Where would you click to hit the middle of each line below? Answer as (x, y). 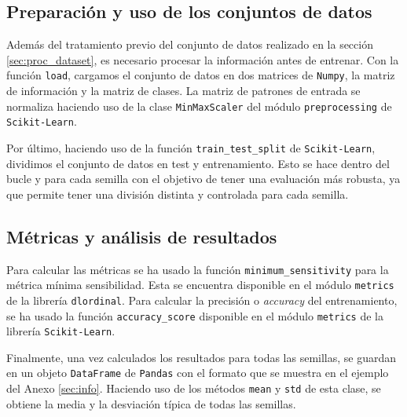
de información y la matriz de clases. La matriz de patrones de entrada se (183, 91)
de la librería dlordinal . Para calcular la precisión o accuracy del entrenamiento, (202, 300)
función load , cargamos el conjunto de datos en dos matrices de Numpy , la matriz (201, 75)
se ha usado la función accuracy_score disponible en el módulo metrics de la (195, 315)
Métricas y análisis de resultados (142, 236)
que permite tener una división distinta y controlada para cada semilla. (178, 194)
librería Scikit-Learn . (61, 331)
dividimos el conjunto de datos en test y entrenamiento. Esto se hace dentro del (198, 163)
